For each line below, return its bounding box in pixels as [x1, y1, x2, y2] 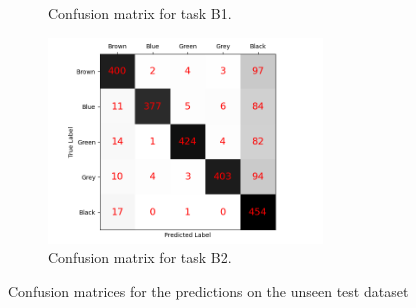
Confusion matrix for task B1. [48, 3, 232, 23]
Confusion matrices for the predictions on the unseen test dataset [8, 280, 409, 301]
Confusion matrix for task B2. [48, 247, 232, 268]
